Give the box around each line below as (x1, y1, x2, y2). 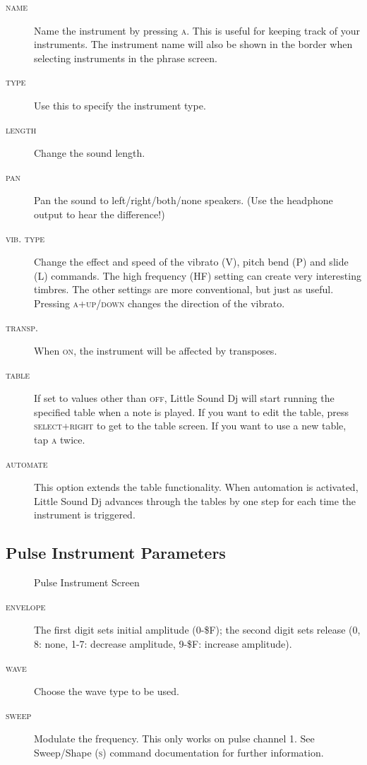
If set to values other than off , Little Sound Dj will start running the (34, 391, 335, 405)
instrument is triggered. (34, 507, 136, 522)
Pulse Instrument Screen (34, 575, 140, 590)
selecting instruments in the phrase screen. (34, 50, 217, 65)
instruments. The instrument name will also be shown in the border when (34, 37, 353, 52)
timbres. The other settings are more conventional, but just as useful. (34, 282, 334, 297)
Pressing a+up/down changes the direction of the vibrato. (34, 295, 285, 310)
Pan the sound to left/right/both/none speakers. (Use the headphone (34, 193, 333, 208)
